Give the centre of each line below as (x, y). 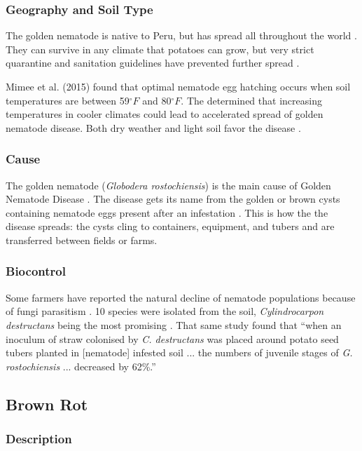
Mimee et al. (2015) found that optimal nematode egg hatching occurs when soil (178, 86)
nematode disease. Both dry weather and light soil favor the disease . (153, 127)
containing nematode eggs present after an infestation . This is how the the (167, 212)
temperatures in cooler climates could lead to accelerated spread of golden (165, 114)
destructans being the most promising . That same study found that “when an (174, 324)
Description (39, 439)
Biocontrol (36, 271)
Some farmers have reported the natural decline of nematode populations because (181, 297)
